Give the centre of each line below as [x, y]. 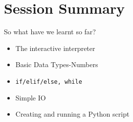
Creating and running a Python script [72, 114]
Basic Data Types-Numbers [57, 64]
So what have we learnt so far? [50, 32]
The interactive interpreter [55, 48]
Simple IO [31, 97]
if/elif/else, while [49, 82]
